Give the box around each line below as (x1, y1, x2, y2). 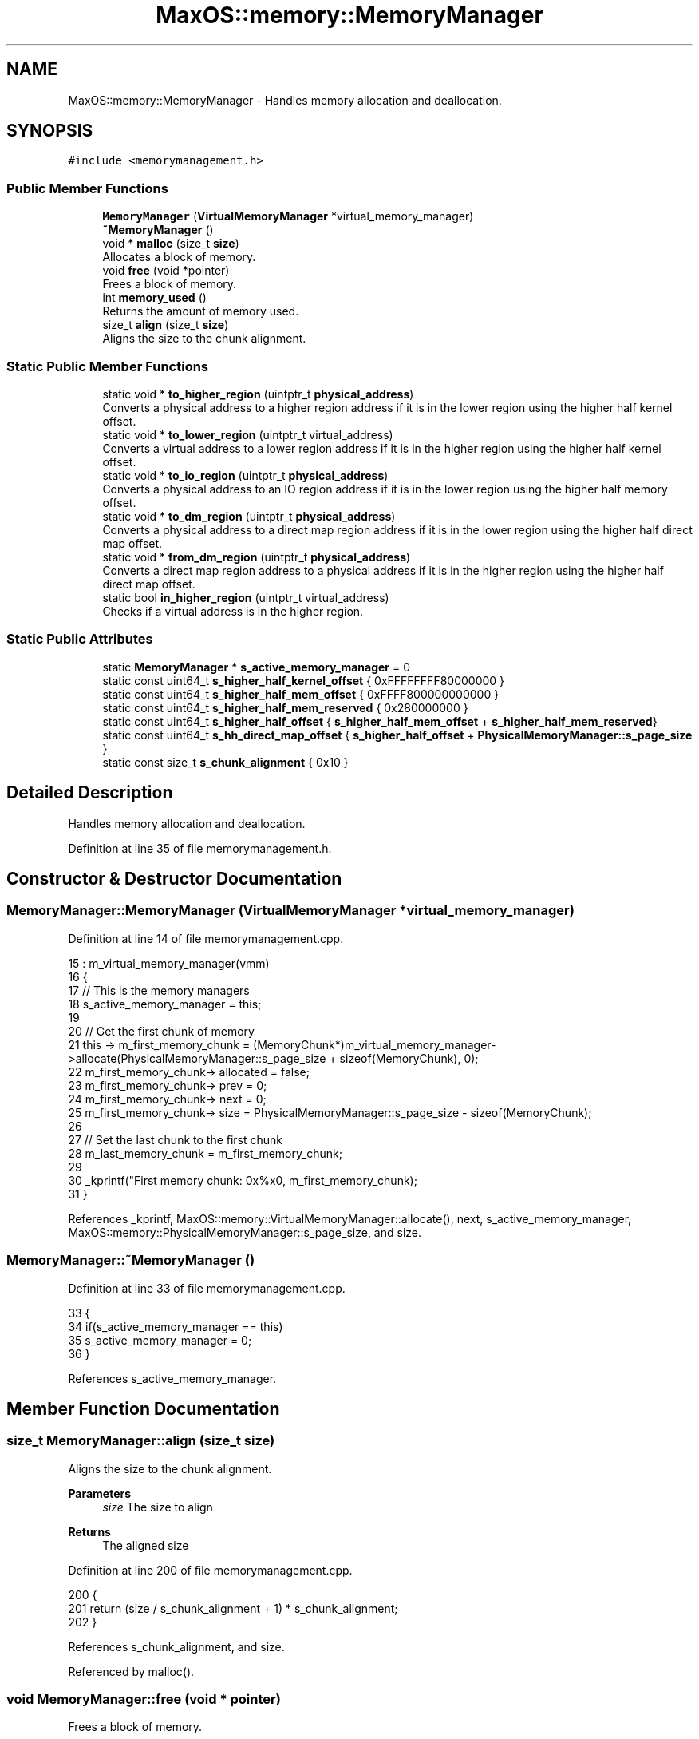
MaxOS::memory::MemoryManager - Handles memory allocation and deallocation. (68, 93, 502, 107)
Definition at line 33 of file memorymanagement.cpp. (68, 1281, 346, 1295)
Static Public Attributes (6, 631, 153, 648)
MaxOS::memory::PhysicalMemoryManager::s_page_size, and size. (68, 1225, 422, 1239)
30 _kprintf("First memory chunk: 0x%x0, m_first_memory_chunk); (68, 1173, 417, 1187)
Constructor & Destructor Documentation (6, 868, 342, 889)
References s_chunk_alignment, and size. (68, 1639, 285, 1654)
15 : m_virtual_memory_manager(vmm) (68, 956, 270, 970)
